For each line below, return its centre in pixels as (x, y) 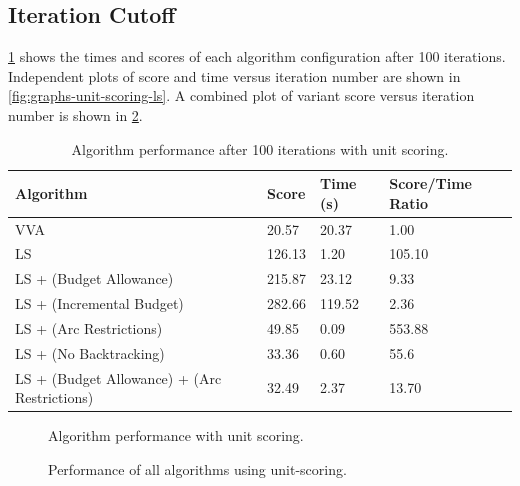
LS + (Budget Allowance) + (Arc (118, 377)
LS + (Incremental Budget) (99, 303)
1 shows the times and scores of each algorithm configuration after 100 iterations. (257, 56)
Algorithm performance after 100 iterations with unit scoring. (260, 148)
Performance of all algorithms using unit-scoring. (197, 468)
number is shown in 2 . (75, 114)
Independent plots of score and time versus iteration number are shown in (234, 75)
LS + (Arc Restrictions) (89, 327)
